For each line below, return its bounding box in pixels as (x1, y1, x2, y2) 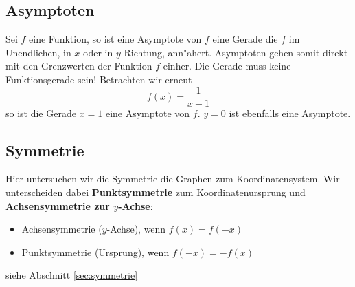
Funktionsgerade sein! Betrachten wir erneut (5, 72, 192, 86)
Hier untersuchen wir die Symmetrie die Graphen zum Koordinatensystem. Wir (5, 171, 340, 186)
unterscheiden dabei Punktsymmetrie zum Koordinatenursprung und (5, 185, 306, 200)
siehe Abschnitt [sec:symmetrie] (5, 268, 138, 282)
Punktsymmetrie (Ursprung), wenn (21, 244, 170, 259)
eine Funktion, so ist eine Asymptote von (29, 32, 202, 46)
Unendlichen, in (5, 45, 71, 59)
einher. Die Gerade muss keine (163, 59, 291, 73)
